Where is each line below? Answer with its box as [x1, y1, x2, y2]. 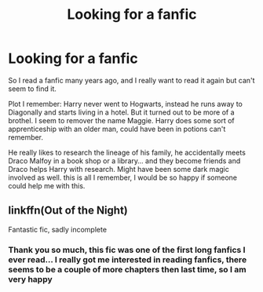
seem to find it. [8, 84, 57, 93]
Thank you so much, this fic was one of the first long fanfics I [8, 244, 246, 255]
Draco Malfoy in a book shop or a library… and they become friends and [8, 155, 241, 166]
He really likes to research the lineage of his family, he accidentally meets [8, 148, 246, 157]
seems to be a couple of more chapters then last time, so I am [8, 264, 247, 275]
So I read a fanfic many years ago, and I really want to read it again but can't [8, 75, 255, 85]
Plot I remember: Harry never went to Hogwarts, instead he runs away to [8, 99, 243, 108]
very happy [8, 273, 53, 284]
